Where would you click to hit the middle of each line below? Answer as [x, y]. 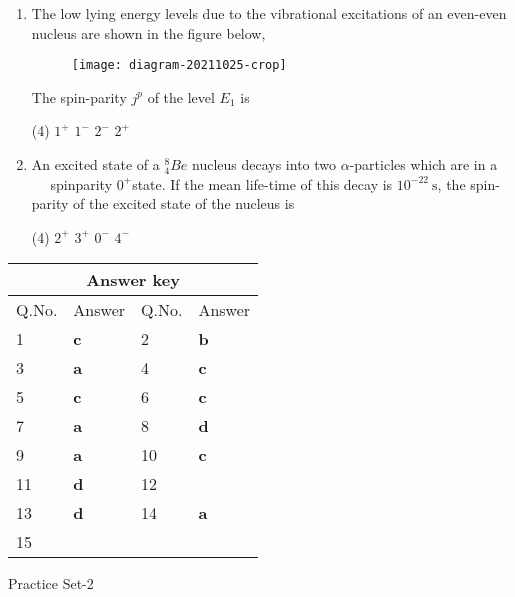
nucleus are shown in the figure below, [148, 32]
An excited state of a [95, 164]
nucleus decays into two [264, 164]
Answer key [133, 280]
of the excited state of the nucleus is [184, 203]
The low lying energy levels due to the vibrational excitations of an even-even [269, 13]
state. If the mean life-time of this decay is [262, 183]
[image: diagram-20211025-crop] [179, 65]
